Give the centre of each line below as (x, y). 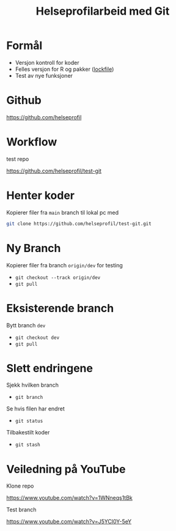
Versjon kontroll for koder (47, 62)
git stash (28, 445)
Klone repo (20, 486)
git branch (29, 398)
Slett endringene (50, 368)
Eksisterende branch (60, 308)
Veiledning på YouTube (66, 469)
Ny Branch (34, 248)
